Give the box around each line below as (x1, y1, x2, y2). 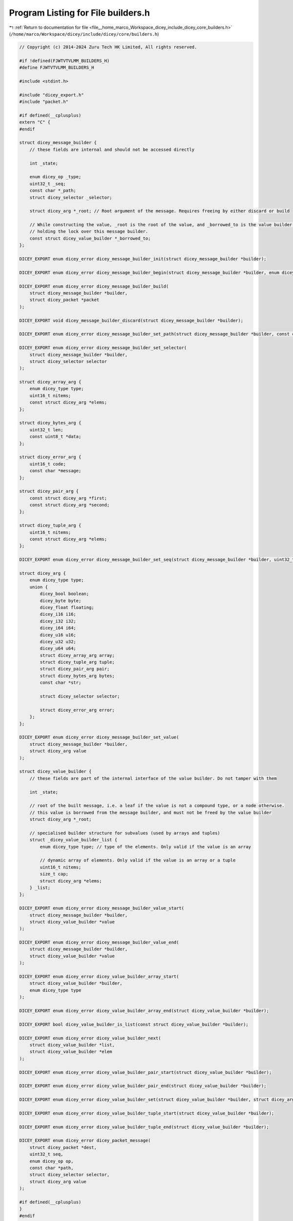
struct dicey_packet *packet (29, 297, 100, 303)
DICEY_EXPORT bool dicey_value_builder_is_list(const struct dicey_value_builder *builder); (19, 1021, 249, 1027)
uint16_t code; (29, 461, 66, 466)
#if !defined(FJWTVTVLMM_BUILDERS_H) (19, 58, 110, 63)
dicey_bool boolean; (40, 591, 89, 597)
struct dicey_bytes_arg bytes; (40, 673, 115, 678)
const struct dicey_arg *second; (29, 502, 110, 508)
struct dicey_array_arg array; (40, 653, 115, 658)
